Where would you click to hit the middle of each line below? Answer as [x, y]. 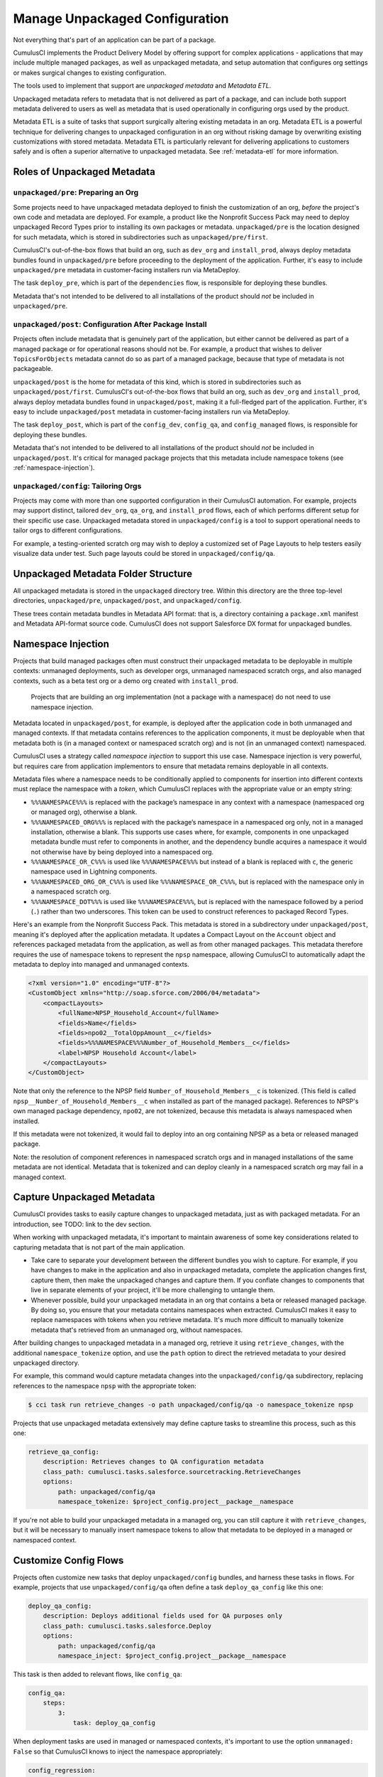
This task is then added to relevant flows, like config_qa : [98, 1675]
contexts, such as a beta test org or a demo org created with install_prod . [126, 681]
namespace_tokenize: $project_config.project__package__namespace [176, 1502]
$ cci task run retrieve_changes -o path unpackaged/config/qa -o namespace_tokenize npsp [191, 1405]
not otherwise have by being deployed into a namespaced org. [122, 852]
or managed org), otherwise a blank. [84, 812]
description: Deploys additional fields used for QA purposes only [163, 1616]
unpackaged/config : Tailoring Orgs [77, 485]
